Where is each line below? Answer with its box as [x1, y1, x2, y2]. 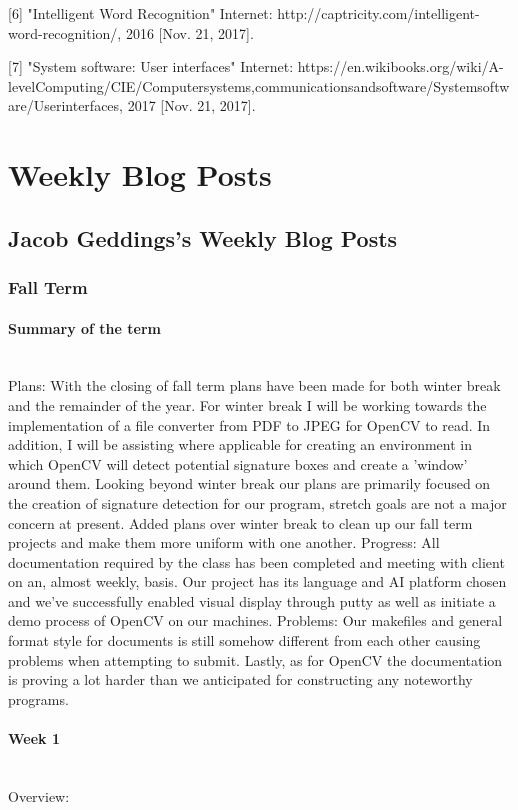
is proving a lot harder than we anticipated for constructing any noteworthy [8, 669, 473, 690]
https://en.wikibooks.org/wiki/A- [297, 56, 504, 77]
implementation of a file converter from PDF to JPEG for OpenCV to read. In [8, 414, 491, 435]
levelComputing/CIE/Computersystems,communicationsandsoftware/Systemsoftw [8, 75, 510, 96]
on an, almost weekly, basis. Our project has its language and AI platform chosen [8, 571, 507, 592]
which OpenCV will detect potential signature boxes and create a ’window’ [8, 453, 468, 474]
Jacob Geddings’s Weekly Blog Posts [8, 222, 398, 253]
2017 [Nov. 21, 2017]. [127, 95, 256, 116]
